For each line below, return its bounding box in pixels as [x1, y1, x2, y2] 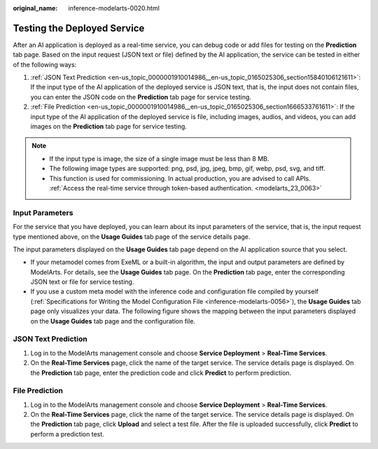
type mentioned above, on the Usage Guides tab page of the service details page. [13, 232, 251, 241]
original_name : [13, 4, 58, 12]
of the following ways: [13, 60, 77, 69]
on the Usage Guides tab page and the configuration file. [30, 317, 196, 325]
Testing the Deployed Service [13, 22, 145, 34]
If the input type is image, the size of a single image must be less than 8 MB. [49, 154, 269, 163]
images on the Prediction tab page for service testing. [30, 123, 187, 131]
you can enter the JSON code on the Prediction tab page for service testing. [30, 92, 252, 101]
